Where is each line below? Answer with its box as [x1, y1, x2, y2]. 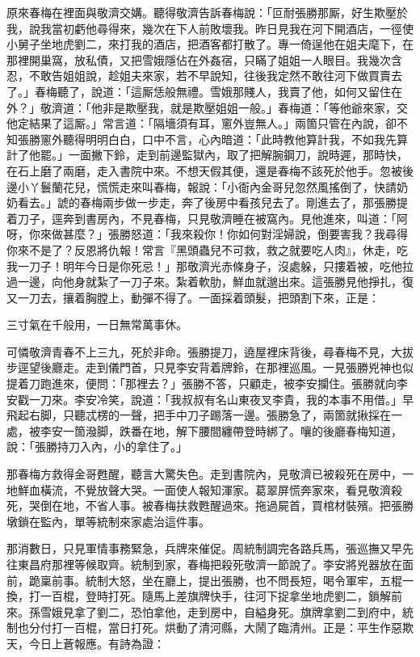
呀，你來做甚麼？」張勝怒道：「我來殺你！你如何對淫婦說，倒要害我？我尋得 [6, 225, 408, 242]
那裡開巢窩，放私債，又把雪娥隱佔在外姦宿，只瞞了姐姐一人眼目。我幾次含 [6, 51, 402, 68]
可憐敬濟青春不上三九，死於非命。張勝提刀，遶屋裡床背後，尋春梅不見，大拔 [6, 343, 414, 360]
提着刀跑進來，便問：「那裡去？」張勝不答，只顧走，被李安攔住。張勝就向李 [6, 375, 408, 392]
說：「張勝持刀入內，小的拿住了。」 [6, 438, 187, 455]
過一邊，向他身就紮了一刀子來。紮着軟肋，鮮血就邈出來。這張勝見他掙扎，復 [6, 273, 414, 290]
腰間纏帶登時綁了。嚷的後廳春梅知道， [198, 422, 402, 439]
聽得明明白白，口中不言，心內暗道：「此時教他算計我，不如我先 [62, 130, 397, 147]
